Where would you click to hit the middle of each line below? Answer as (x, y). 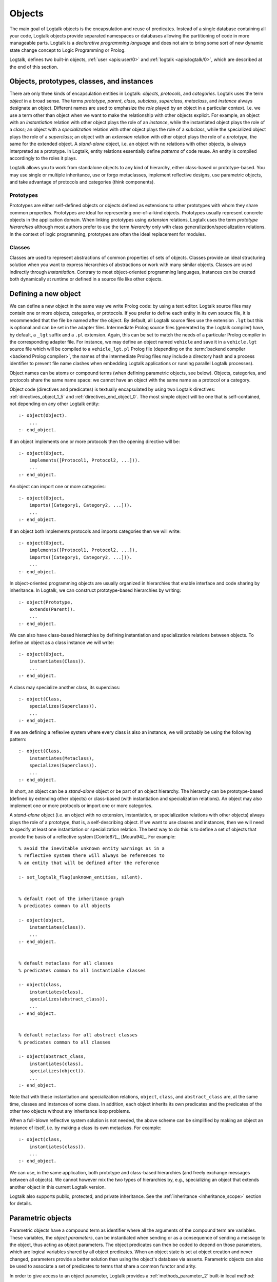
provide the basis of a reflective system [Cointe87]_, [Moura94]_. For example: (93, 836)
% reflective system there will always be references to (92, 856)
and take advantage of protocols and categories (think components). (82, 182)
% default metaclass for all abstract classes (78, 1035)
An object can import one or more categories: (58, 486)
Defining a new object (45, 294)
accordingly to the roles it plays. (43, 158)
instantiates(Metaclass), (62, 758)
